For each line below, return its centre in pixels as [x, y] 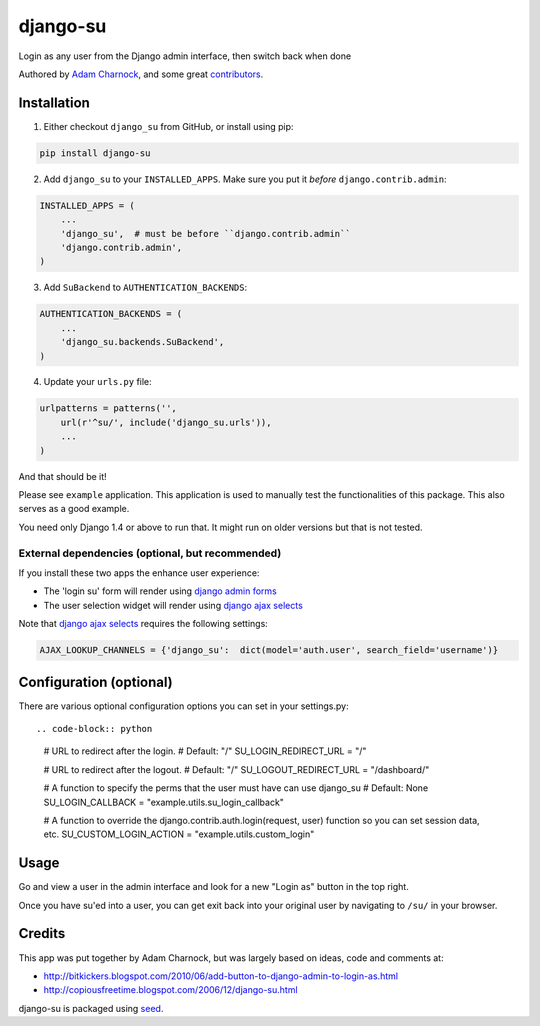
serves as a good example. [74, 509]
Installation [54, 102]
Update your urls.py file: [97, 382]
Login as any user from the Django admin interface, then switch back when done [185, 56]
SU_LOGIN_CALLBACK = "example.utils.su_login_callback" [164, 802]
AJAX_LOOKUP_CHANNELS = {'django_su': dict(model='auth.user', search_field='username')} [269, 650]
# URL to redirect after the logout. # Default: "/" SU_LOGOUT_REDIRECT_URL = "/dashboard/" [236, 769]
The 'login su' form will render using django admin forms [160, 591]
